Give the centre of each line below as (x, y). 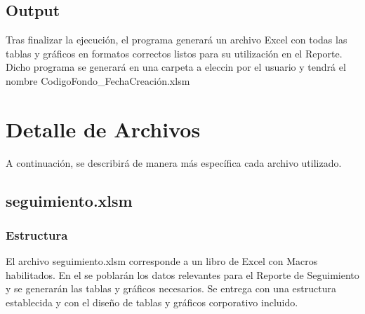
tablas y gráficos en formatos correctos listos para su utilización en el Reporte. (174, 53)
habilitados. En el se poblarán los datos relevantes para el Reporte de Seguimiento (182, 274)
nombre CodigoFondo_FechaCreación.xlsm (98, 80)
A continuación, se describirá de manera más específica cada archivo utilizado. (174, 162)
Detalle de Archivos (103, 129)
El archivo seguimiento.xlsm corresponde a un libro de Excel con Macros (162, 261)
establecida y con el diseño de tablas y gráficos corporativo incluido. (152, 302)
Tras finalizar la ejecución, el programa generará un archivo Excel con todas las (177, 40)
